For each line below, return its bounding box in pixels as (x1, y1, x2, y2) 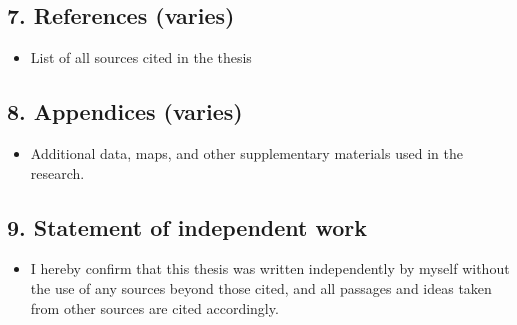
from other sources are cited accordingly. (30, 297, 279, 318)
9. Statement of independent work (7, 211, 368, 242)
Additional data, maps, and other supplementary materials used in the (30, 143, 463, 163)
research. (30, 162, 85, 183)
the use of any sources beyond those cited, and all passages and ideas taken (30, 277, 492, 298)
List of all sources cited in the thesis (30, 47, 252, 68)
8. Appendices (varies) (7, 96, 243, 127)
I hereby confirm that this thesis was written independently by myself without (30, 258, 510, 279)
